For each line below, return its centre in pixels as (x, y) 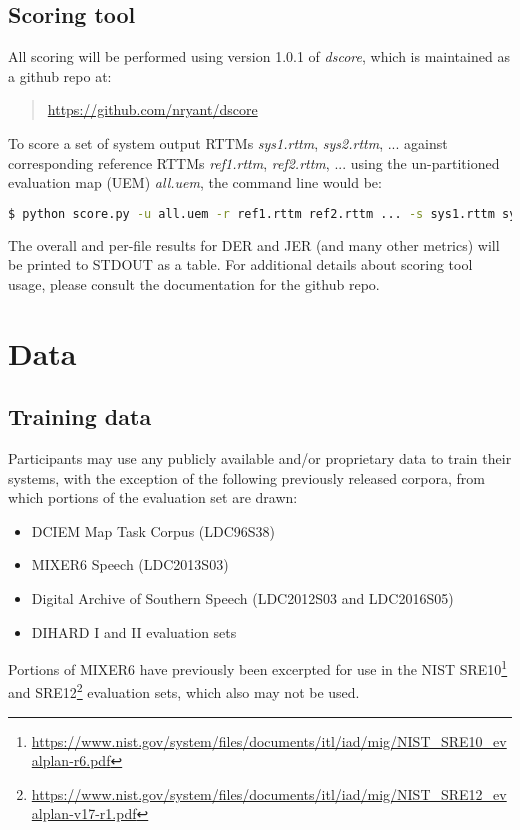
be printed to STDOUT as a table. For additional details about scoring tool (240, 264)
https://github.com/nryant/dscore (152, 109)
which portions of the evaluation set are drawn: (153, 497)
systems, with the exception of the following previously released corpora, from (246, 477)
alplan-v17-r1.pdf (84, 813)
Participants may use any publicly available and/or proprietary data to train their (260, 458)
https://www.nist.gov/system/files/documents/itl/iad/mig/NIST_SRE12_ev (269, 793)
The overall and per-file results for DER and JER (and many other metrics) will (254, 244)
